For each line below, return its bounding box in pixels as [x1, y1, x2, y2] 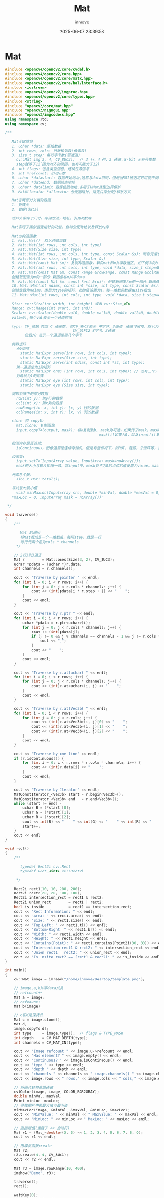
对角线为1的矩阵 [16, 373, 44, 379]
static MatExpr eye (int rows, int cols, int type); [20, 378, 130, 383]
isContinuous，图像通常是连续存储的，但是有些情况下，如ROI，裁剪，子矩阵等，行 [16, 445, 162, 450]
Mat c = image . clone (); [14, 1017, 62, 1022]
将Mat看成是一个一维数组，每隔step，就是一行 [20, 535, 102, 540]
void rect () [5, 846, 29, 851]
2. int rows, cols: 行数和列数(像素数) [11, 148, 87, 153]
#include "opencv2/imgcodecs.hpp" [5, 112, 76, 117]
